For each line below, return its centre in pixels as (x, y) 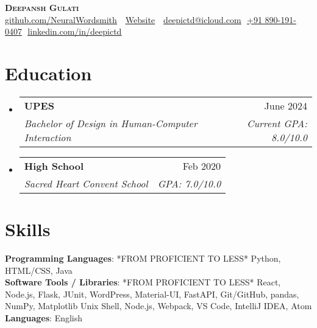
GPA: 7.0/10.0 (189, 183)
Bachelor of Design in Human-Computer (111, 123)
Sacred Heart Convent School (86, 183)
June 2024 (286, 105)
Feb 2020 (202, 166)
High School (54, 166)
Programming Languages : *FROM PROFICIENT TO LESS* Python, (143, 258)
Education (48, 73)
